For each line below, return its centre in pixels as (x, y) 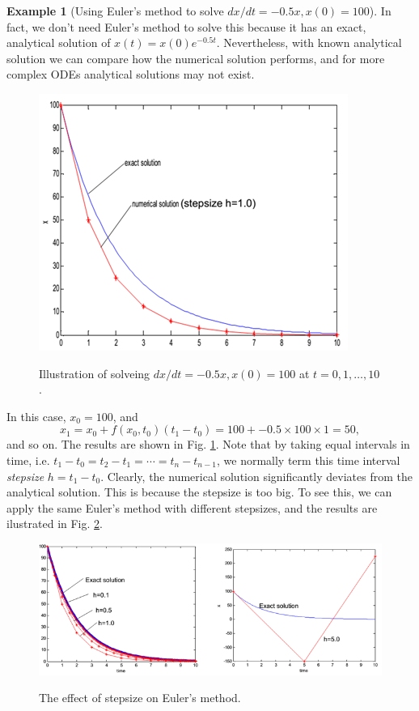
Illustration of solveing (95, 373)
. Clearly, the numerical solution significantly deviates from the (256, 476)
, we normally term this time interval (308, 460)
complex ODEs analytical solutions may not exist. (131, 74)
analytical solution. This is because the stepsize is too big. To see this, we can (199, 492)
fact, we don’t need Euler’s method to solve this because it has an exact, (186, 26)
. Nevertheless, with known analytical (309, 43)
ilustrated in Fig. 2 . (55, 524)
